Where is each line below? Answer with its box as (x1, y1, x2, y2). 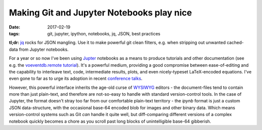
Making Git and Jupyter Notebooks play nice (9, 7, 192, 18)
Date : (9, 24, 20, 30)
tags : (9, 30, 20, 36)
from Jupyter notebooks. (18, 46, 69, 52)
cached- (226, 40, 244, 45)
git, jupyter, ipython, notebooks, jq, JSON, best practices (47, 30, 161, 36)
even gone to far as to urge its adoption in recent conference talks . (9, 75, 143, 82)
